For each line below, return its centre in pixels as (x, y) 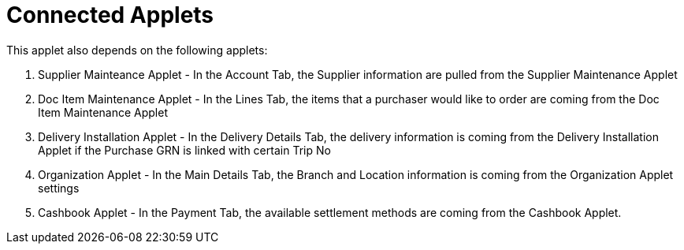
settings (59, 188)
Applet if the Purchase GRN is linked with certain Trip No (184, 150)
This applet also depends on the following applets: (137, 50)
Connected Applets (110, 15)
